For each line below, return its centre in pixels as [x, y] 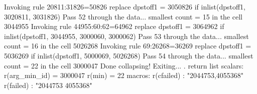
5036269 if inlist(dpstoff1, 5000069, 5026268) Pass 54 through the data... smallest [129, 55]
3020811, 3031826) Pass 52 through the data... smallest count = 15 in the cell [123, 16]
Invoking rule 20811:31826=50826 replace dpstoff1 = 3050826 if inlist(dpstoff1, [125, 6]
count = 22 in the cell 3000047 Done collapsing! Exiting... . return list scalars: [124, 65]
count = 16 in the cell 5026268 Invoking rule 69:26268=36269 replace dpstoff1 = [128, 46]
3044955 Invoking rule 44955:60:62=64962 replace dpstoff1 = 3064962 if [114, 26]
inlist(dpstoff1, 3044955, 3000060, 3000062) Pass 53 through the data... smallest [126, 36]
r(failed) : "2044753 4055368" [48, 85]
